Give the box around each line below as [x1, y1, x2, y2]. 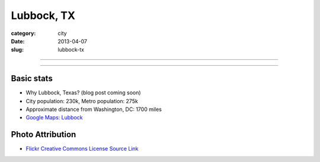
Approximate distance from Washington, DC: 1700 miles [25, 106, 162, 113]
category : [11, 30, 36, 37]
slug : [11, 46, 24, 53]
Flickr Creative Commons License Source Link [25, 145, 139, 153]
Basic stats [11, 74, 53, 84]
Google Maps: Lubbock [25, 114, 83, 121]
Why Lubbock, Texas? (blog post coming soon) [25, 89, 142, 96]
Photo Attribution [11, 129, 76, 139]
